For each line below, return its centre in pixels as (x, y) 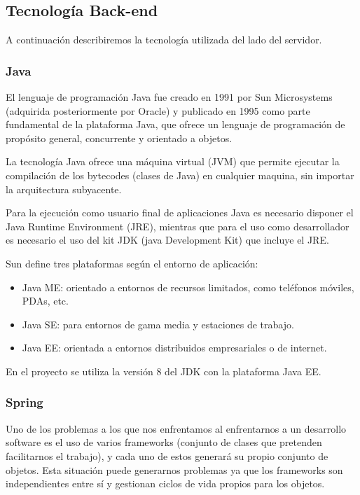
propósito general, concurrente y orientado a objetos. (119, 138)
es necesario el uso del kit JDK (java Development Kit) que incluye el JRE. (167, 240)
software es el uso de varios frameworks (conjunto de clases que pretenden (164, 442)
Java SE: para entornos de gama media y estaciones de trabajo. (158, 324)
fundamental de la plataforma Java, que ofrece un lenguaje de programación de (175, 124)
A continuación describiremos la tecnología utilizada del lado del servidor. (164, 40)
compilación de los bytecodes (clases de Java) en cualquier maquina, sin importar (180, 175)
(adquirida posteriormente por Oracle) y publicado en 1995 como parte (158, 110)
